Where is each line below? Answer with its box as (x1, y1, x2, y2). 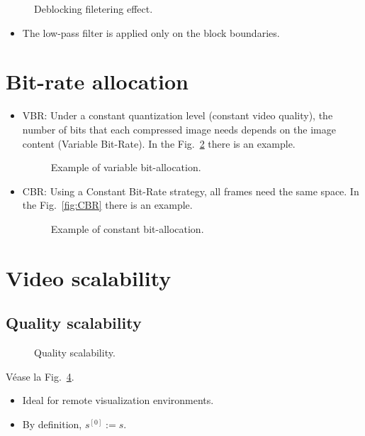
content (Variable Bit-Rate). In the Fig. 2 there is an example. (22, 136, 296, 151)
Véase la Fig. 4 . (6, 369, 74, 383)
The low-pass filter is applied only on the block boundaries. (22, 25, 280, 40)
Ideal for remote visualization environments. (22, 393, 214, 408)
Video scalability (6, 263, 172, 292)
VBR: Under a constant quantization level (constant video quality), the (22, 108, 333, 123)
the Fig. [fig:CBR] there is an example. (22, 197, 193, 212)
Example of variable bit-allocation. (50, 160, 201, 175)
